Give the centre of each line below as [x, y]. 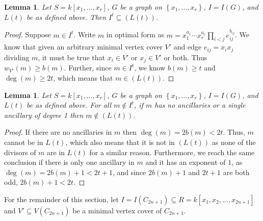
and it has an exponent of [186, 162]
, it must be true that [71, 57]
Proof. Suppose [28, 34]
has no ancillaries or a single [200, 105]
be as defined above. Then [67, 17]
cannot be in [24, 142]
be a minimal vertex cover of [117, 210]
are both [236, 172]
